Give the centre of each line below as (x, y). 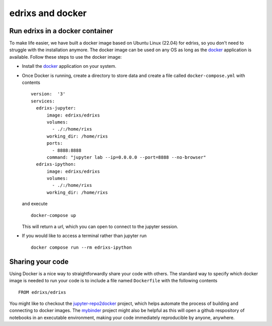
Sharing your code (39, 261)
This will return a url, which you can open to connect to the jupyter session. (100, 227)
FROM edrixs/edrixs (42, 292)
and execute (35, 204)
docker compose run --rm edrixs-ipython (81, 247)
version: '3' (48, 94)
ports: (55, 143)
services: (43, 101)
